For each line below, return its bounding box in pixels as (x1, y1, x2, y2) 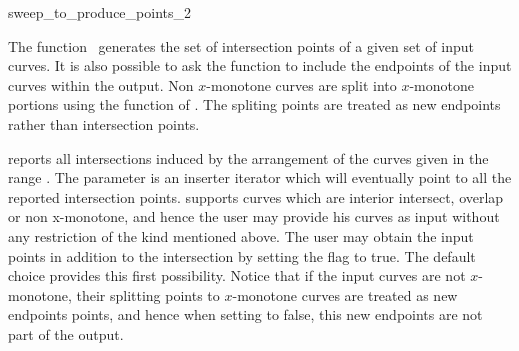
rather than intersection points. (8, 113, 200, 134)
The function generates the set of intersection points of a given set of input (8, 35, 474, 56)
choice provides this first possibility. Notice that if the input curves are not (8, 265, 466, 286)
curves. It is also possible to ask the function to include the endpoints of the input (8, 55, 512, 76)
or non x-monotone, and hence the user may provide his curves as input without (8, 206, 500, 227)
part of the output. (8, 323, 124, 344)
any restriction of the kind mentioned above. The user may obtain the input (8, 225, 474, 246)
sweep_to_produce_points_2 (8, 2, 191, 22)
